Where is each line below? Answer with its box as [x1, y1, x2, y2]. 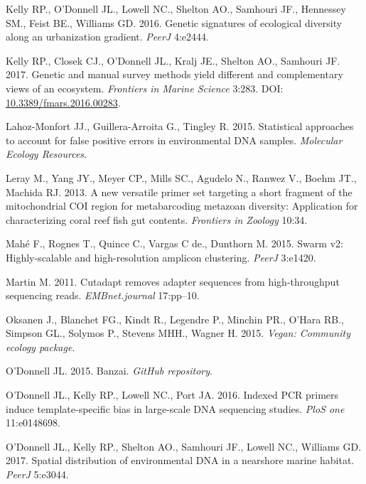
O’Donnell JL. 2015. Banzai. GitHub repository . [6, 363, 212, 378]
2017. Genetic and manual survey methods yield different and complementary [6, 67, 343, 82]
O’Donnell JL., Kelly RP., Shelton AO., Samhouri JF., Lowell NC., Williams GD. [6, 439, 362, 453]
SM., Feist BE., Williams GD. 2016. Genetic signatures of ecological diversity [6, 15, 343, 30]
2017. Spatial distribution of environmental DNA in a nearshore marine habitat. [6, 453, 355, 468]
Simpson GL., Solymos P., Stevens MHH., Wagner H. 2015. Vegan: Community [6, 326, 350, 340]
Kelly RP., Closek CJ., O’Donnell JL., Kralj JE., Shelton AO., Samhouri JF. [6, 53, 340, 68]
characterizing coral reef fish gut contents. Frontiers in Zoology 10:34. [6, 212, 308, 227]
